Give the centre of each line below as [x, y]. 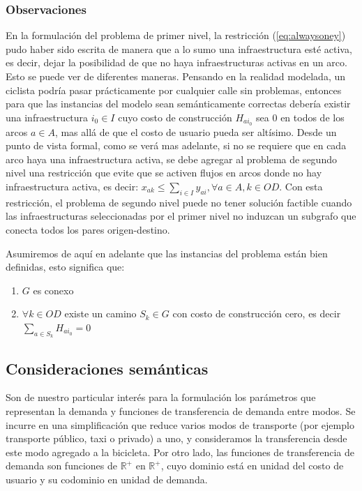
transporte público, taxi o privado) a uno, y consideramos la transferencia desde [176, 438]
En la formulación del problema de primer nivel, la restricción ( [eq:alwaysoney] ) [176, 35]
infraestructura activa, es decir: [72, 187]
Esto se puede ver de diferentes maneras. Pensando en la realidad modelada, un [176, 76]
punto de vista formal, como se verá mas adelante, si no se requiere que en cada [176, 145]
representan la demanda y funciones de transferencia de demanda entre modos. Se [181, 410]
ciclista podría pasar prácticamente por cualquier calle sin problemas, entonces [174, 90]
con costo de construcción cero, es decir [257, 314]
